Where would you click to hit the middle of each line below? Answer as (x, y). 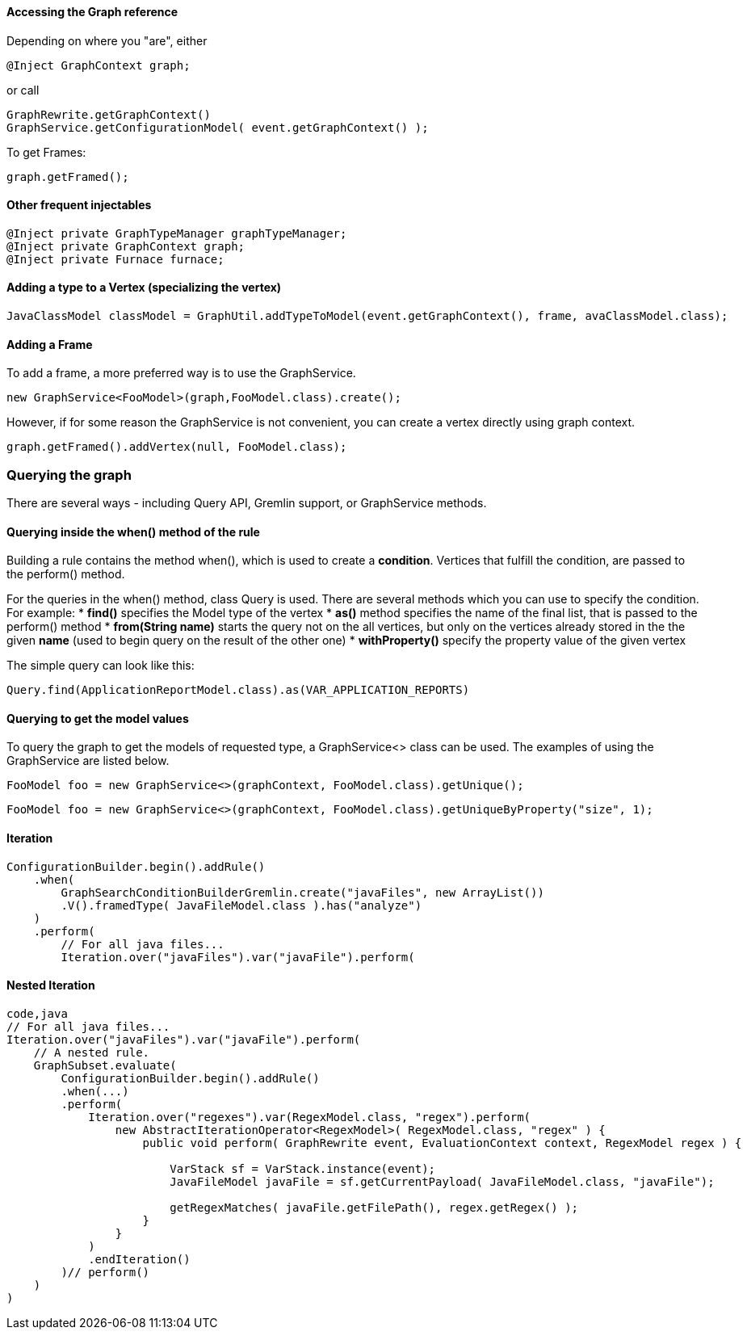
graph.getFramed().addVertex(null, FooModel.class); (177, 447)
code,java (37, 1013)
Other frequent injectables (79, 205)
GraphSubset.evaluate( (105, 1065)
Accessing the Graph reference (92, 12)
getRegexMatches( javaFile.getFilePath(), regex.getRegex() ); (374, 1207)
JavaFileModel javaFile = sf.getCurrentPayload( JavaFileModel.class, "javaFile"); (442, 1181)
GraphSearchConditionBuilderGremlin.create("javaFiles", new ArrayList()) (302, 892)
